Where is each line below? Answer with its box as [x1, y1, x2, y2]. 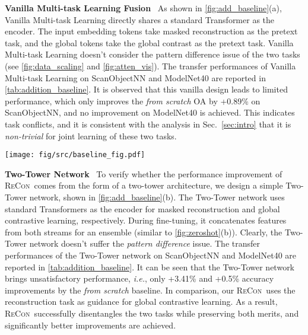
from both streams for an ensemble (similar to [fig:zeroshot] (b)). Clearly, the [5, 225, 282, 238]
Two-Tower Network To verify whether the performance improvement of [5, 167, 282, 180]
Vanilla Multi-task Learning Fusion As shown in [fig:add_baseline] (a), [5, 2, 282, 14]
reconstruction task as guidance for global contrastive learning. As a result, [5, 295, 278, 308]
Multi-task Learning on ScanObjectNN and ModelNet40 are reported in [5, 71, 266, 84]
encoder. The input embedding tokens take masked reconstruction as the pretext [5, 25, 298, 37]
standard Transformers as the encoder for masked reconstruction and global [5, 202, 280, 215]
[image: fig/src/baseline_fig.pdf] [5, 151, 145, 159]
